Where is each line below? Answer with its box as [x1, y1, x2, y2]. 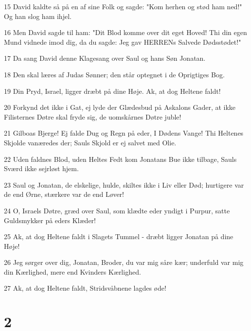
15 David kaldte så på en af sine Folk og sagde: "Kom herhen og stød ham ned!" [4, 1, 242, 11]
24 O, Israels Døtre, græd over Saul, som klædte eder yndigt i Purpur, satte [4, 205, 230, 215]
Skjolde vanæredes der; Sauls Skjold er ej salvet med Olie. [4, 137, 177, 147]
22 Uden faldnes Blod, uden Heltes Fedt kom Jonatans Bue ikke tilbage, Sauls [4, 154, 237, 164]
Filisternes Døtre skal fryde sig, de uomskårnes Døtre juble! [4, 111, 181, 122]
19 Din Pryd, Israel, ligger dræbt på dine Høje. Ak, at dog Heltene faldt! [4, 86, 221, 96]
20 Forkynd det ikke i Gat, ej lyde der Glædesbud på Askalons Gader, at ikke [4, 102, 236, 112]
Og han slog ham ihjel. [4, 11, 72, 21]
